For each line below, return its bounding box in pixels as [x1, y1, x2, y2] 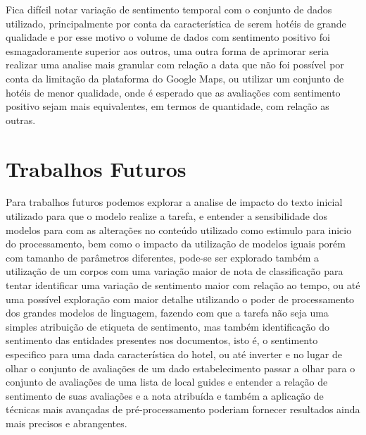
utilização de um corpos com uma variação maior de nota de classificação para [6, 264, 343, 278]
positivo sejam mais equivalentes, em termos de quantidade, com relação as [6, 99, 329, 114]
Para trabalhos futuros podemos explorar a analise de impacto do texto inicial [6, 195, 343, 209]
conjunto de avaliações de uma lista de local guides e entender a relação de [6, 374, 328, 389]
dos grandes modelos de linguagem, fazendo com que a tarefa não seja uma [6, 305, 329, 320]
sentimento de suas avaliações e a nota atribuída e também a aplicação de [6, 388, 324, 403]
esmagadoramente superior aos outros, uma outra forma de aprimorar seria [6, 43, 329, 58]
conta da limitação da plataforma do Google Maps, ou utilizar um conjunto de [6, 71, 344, 85]
